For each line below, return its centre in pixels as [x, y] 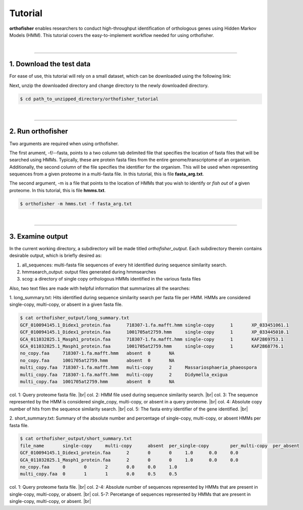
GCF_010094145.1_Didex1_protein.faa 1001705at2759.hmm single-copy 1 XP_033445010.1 [154, 332]
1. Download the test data [50, 64]
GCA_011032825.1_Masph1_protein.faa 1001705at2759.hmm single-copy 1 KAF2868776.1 [152, 346]
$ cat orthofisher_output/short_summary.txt [76, 439]
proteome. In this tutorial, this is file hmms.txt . [58, 190]
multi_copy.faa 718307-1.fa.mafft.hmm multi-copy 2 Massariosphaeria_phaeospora [138, 367]
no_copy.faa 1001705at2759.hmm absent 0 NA [97, 360]
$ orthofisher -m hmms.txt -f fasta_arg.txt [76, 204]
